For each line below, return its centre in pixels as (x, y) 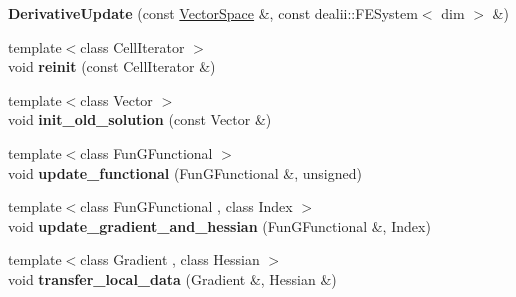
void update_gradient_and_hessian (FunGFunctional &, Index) (219, 225)
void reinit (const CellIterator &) (112, 66)
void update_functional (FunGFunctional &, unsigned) (185, 172)
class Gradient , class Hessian (170, 259)
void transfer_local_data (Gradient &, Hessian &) (172, 278)
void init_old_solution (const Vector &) (140, 119)
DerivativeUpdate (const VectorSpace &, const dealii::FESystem (213, 13)
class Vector (116, 99)
